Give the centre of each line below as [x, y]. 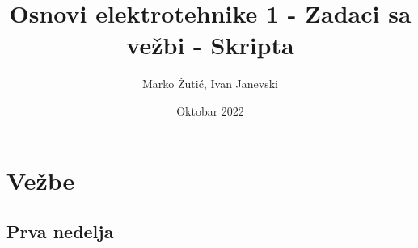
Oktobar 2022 [210, 110]
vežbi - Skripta [210, 45]
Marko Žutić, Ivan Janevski [210, 84]
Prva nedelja [60, 231]
